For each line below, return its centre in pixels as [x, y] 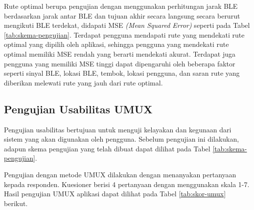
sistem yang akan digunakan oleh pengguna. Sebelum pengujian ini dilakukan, [122, 139]
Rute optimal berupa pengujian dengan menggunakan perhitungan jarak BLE [121, 6]
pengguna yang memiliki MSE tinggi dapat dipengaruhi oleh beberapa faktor [120, 63]
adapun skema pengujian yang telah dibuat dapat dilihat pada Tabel [107, 148]
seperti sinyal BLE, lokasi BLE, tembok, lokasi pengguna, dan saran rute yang [122, 73]
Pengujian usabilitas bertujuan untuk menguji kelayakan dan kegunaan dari [118, 129]
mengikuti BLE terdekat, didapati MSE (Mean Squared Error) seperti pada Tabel [127, 25]
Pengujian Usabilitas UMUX [78, 109]
